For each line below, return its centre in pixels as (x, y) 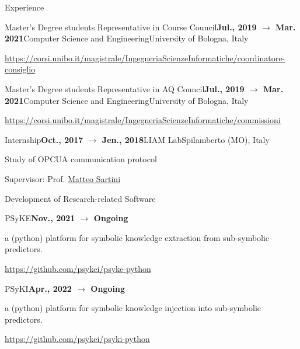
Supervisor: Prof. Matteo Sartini (63, 178)
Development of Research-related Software (80, 198)
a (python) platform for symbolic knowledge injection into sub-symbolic (133, 308)
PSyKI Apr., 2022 (38, 288)
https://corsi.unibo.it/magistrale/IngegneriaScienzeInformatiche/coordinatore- (145, 57)
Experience (25, 7)
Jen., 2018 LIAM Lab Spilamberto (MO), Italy (186, 139)
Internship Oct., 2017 (44, 139)
